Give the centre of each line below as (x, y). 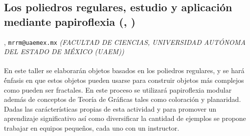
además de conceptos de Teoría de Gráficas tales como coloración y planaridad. (123, 99)
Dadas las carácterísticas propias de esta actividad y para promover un (110, 108)
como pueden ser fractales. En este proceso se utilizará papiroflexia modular (118, 89)
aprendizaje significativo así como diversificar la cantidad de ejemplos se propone (125, 118)
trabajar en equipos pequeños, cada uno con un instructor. (92, 128)
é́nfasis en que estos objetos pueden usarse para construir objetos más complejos (124, 80)
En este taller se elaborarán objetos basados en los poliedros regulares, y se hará (124, 70)
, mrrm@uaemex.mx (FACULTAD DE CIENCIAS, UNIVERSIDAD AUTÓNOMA (125, 42)
